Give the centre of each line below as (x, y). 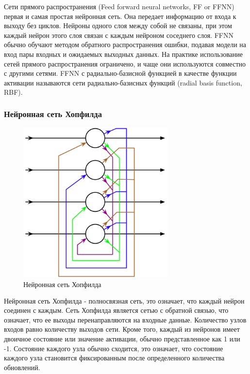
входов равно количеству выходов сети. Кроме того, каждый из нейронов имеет (122, 329)
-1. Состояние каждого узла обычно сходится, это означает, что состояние (114, 348)
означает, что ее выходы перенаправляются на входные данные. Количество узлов (125, 319)
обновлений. (22, 367)
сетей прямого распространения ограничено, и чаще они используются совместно (125, 63)
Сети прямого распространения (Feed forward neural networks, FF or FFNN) (119, 6)
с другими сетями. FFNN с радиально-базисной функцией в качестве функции (120, 73)
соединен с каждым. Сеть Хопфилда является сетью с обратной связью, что (116, 310)
